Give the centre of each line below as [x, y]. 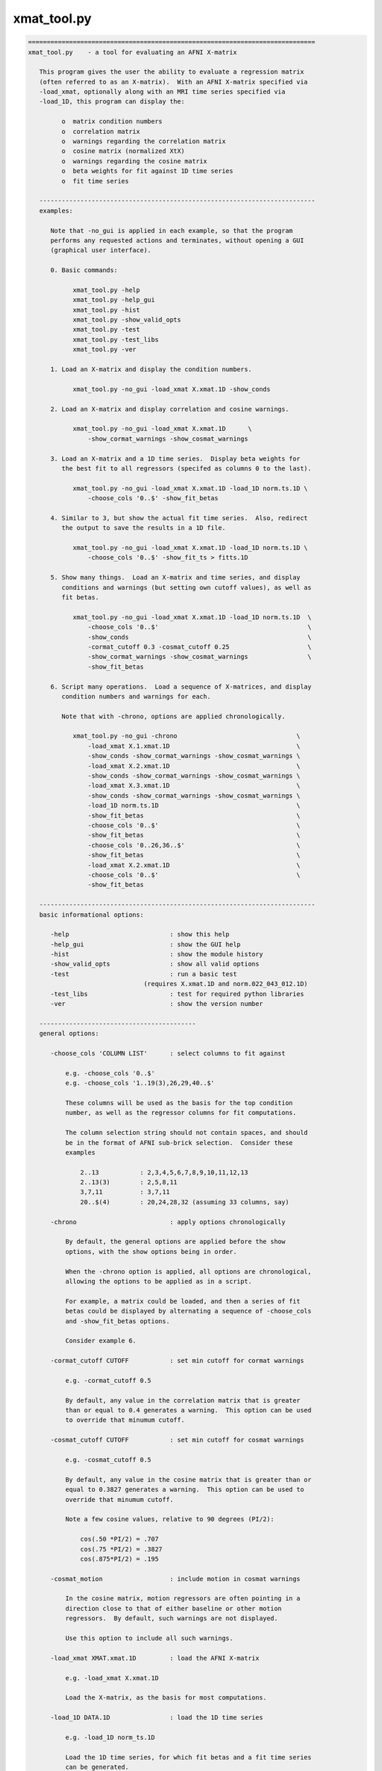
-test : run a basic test [144, 974]
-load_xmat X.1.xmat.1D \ [194, 746]
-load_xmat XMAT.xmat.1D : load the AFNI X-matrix [155, 1658]
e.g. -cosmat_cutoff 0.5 [108, 1460]
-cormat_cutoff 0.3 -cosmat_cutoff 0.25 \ [199, 647]
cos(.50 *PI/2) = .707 [120, 1539]
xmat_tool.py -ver [105, 350]
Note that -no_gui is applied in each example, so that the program [172, 231]
